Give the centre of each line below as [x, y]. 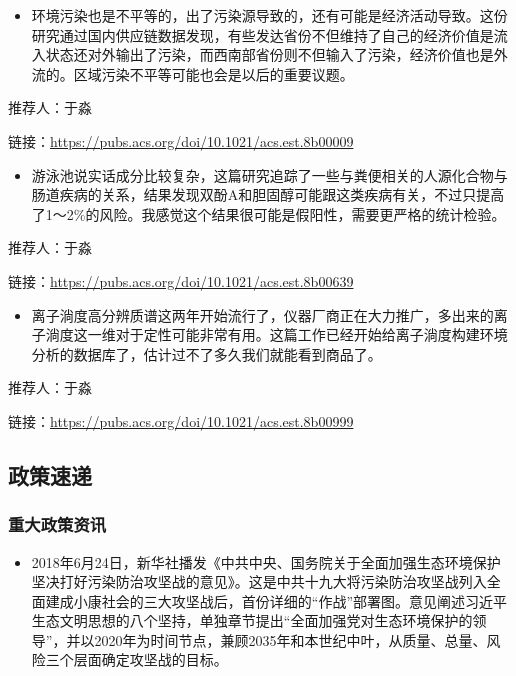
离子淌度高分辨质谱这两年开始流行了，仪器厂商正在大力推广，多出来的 [262, 314]
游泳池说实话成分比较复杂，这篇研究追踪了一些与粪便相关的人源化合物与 [269, 174]
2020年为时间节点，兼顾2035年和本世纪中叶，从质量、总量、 [290, 639]
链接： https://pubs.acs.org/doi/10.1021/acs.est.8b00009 [181, 140]
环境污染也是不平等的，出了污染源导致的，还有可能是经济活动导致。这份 [269, 15]
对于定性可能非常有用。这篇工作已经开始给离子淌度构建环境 [311, 334]
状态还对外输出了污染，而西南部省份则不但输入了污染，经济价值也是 [269, 54]
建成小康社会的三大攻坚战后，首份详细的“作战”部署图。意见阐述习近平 [276, 600]
